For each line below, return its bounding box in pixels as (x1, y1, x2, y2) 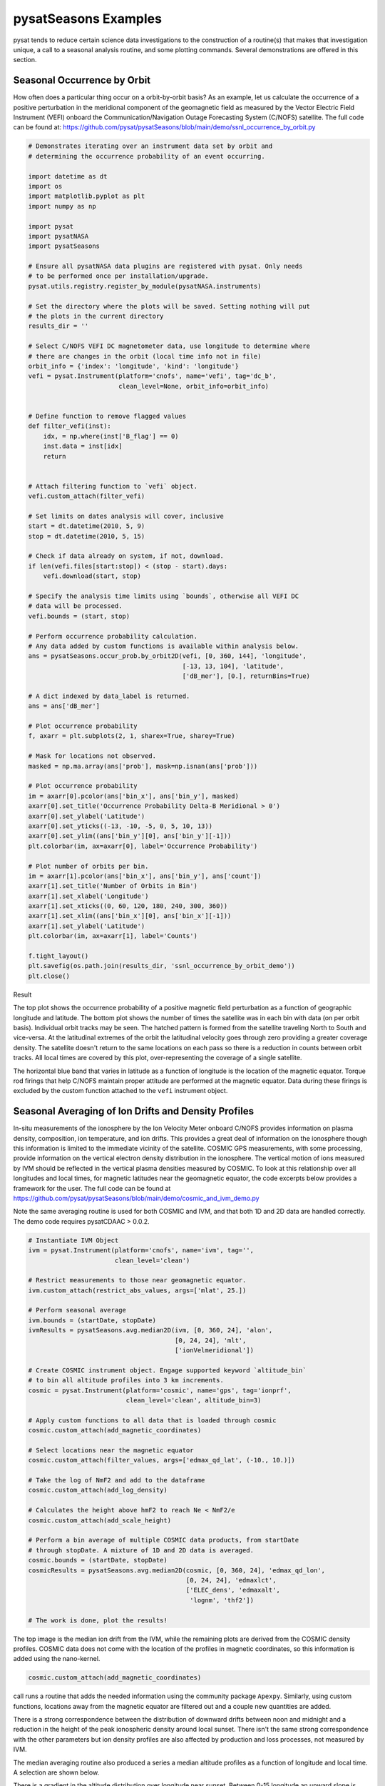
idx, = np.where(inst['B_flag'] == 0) (43, 432, 179, 440)
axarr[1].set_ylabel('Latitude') (28, 922, 145, 930)
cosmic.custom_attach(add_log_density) (28, 1486, 168, 1495)
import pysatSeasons (28, 242, 100, 250)
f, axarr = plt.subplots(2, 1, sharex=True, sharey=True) (28, 732, 235, 740)
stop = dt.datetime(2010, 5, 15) (28, 532, 145, 540)
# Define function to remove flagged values (28, 411, 187, 420)
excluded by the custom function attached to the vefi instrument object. (13, 1087, 228, 1095)
